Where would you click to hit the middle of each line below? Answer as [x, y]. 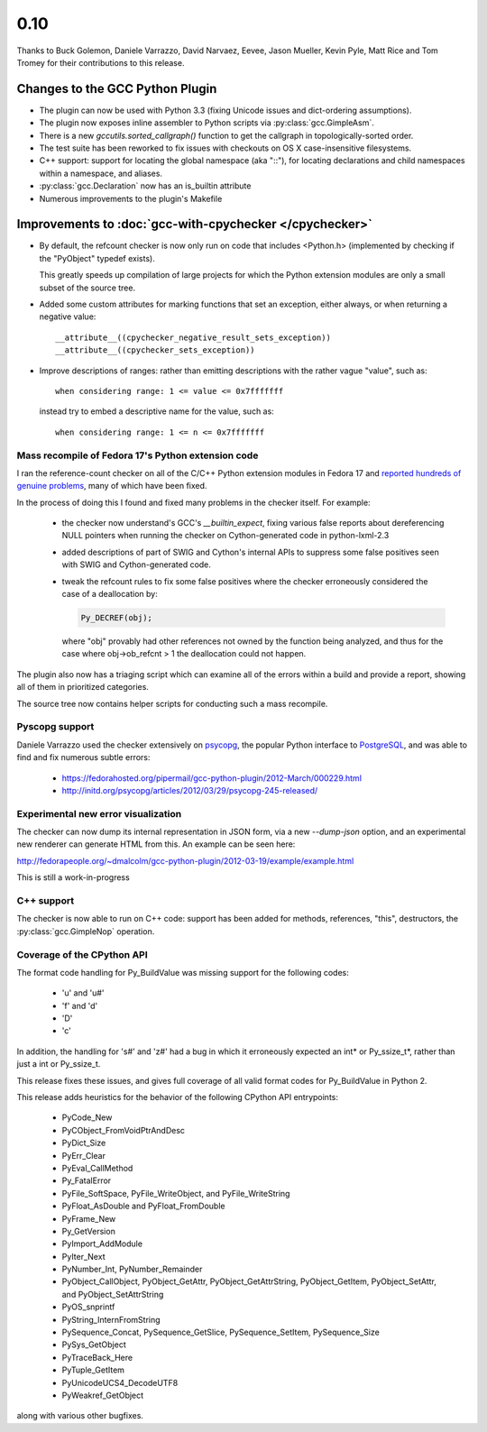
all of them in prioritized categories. [83, 687]
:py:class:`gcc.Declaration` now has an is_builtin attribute [145, 186]
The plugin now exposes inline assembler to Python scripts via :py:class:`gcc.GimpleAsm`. [207, 123]
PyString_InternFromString [111, 1319]
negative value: [68, 317]
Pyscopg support [55, 727]
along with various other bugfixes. [80, 1416]
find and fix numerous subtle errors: [83, 757]
